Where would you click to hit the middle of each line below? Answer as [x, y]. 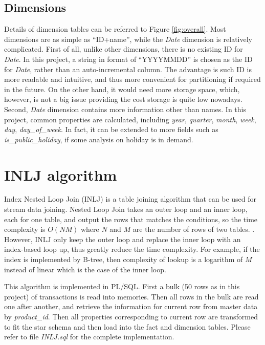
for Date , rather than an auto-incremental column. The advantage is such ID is [128, 69]
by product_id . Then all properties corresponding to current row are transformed [131, 316]
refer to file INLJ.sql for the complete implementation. [89, 337]
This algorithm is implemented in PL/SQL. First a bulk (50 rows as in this [122, 286]
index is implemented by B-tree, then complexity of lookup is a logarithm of [124, 259]
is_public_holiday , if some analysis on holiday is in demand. [99, 139]
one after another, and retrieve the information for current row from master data [131, 306]
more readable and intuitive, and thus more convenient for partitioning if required [132, 79]
